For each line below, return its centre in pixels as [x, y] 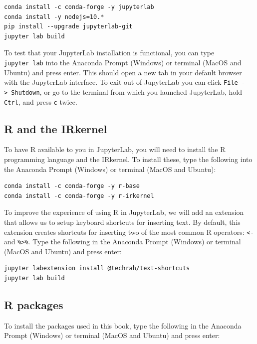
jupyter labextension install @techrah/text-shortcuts [97, 268]
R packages [34, 305]
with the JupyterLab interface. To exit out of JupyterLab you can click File [121, 82]
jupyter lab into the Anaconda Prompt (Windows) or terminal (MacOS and [123, 62]
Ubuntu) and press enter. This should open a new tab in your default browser [123, 72]
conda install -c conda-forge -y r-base [72, 186]
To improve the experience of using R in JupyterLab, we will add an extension [124, 212]
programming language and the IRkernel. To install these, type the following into [128, 159]
